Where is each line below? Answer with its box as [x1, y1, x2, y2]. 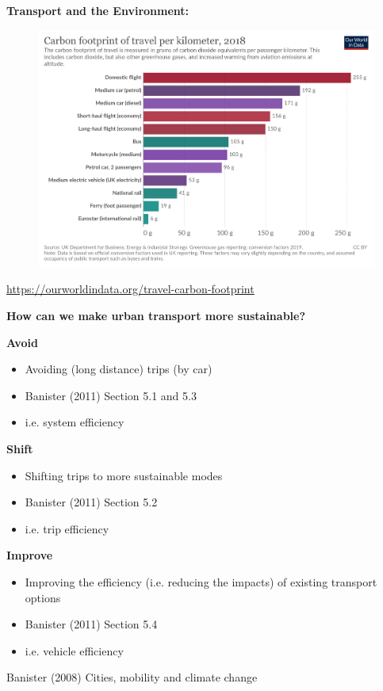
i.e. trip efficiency [25, 520, 109, 536]
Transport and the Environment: [6, 2, 190, 18]
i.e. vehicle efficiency [25, 642, 124, 659]
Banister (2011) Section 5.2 [25, 494, 158, 510]
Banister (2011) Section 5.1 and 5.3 [25, 387, 197, 403]
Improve [6, 547, 53, 563]
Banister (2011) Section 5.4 [25, 616, 158, 632]
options [25, 589, 61, 605]
